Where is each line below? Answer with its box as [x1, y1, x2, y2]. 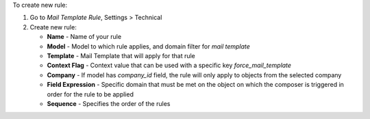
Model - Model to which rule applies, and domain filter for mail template [47, 42, 250, 51]
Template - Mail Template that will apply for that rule [47, 51, 195, 59]
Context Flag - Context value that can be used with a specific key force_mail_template [47, 62, 291, 70]
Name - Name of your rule [47, 33, 122, 41]
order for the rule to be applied [47, 90, 134, 98]
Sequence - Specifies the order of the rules [47, 99, 171, 107]
